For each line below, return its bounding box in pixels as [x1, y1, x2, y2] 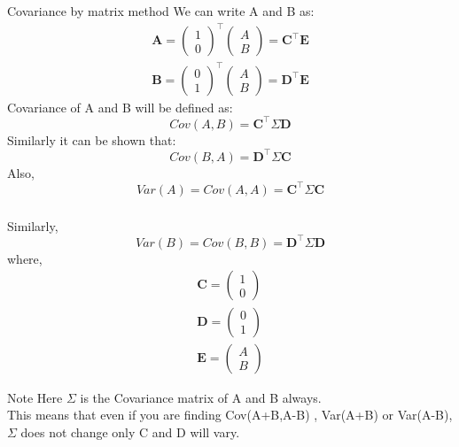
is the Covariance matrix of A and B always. [80, 388, 322, 406]
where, [7, 249, 43, 267]
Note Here [7, 388, 63, 406]
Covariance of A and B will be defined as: [7, 97, 233, 116]
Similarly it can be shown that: [7, 130, 176, 149]
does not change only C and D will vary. [20, 422, 240, 441]
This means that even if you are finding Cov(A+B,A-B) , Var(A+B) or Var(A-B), [7, 405, 453, 424]
